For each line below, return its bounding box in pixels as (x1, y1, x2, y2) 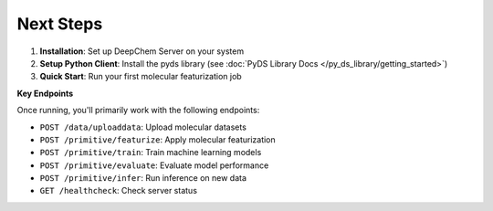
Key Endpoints (16, 88, 74, 99)
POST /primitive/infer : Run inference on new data (39, 173, 246, 184)
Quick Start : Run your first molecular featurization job (39, 71, 242, 82)
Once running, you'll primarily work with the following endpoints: (16, 105, 260, 116)
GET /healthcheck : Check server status (39, 185, 198, 196)
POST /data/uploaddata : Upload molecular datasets (39, 121, 246, 132)
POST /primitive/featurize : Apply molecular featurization (39, 133, 276, 145)
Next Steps (16, 14, 103, 34)
